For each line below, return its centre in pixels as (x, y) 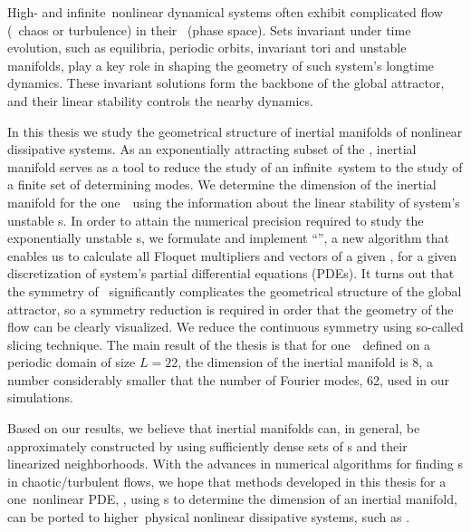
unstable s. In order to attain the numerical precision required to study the (216, 220)
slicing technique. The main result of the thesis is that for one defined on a (219, 344)
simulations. (40, 397)
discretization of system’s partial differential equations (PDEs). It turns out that (231, 273)
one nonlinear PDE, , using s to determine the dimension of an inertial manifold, (232, 499)
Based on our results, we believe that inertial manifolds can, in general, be (214, 428)
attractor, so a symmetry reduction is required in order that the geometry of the (231, 309)
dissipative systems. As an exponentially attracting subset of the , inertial (212, 149)
